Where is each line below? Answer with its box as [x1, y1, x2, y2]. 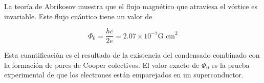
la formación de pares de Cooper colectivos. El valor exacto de [4, 59, 200, 70]
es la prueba [211, 59, 250, 70]
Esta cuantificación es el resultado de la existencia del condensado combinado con [4, 50, 260, 60]
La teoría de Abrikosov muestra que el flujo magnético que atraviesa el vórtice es [4, 1, 257, 11]
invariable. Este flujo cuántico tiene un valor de [4, 11, 152, 21]
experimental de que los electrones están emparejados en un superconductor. [4, 69, 244, 80]
